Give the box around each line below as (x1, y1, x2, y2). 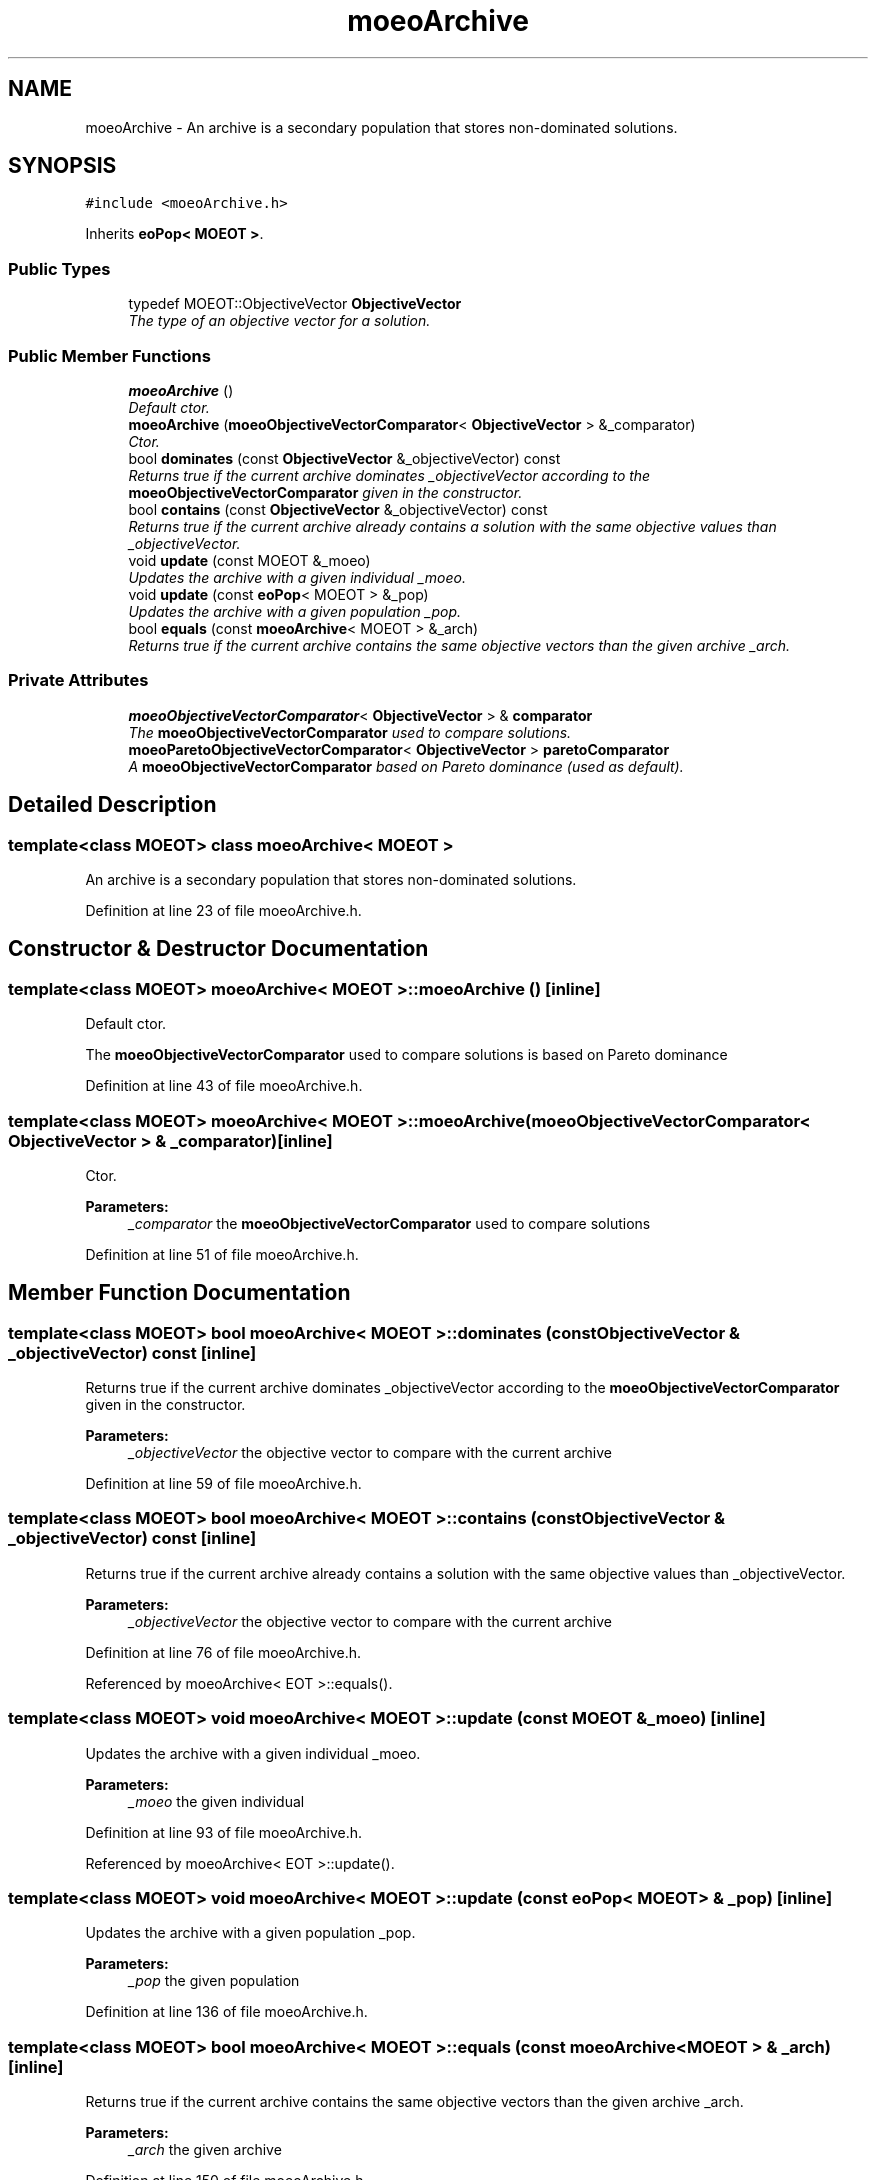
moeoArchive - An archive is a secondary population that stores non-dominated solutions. (85, 118, 678, 136)
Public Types (8, 258, 111, 279)
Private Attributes (8, 670, 149, 691)
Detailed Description (8, 792, 217, 818)
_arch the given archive (128, 2141, 282, 2159)
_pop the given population (128, 1972, 300, 1990)
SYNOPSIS (8, 153, 117, 179)
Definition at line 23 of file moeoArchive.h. (85, 901, 362, 919)
